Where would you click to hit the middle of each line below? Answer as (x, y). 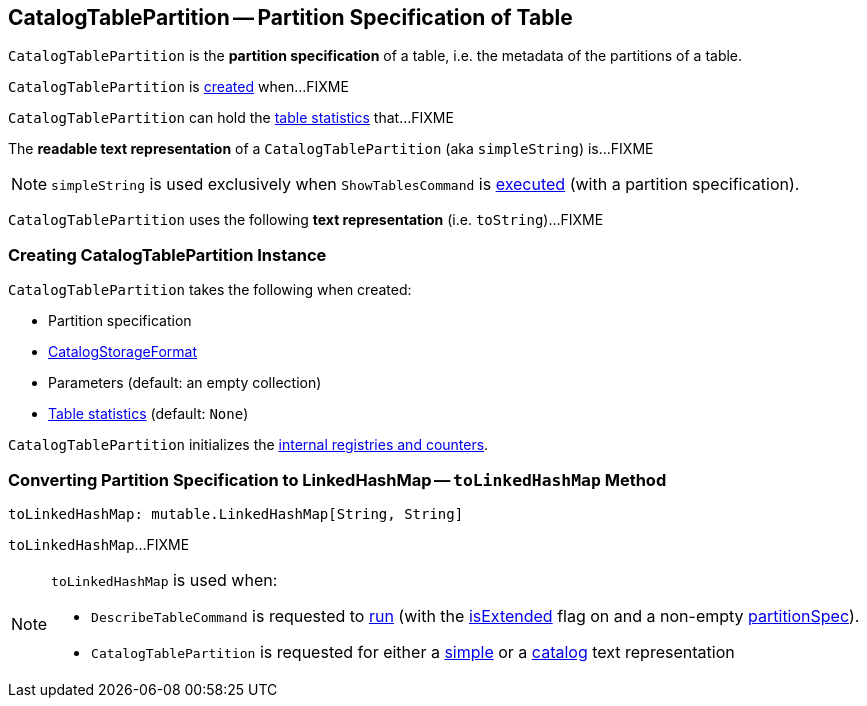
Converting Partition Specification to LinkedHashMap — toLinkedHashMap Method (337, 479)
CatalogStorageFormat (122, 352)
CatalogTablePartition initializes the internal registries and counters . (248, 445)
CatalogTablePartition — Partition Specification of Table (290, 17)
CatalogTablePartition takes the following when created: (210, 290)
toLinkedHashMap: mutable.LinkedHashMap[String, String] (236, 513)
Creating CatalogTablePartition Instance (167, 254)
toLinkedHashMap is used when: (164, 579)
